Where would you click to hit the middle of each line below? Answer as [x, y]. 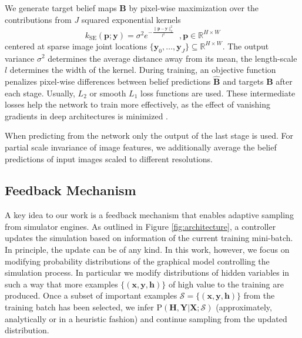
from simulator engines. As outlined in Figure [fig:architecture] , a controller [140, 226]
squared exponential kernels [131, 19]
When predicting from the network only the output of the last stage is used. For [149, 135]
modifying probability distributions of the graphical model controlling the [137, 261]
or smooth [108, 93]
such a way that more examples [61, 284]
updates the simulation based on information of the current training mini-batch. [149, 238]
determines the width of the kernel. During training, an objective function [143, 70]
